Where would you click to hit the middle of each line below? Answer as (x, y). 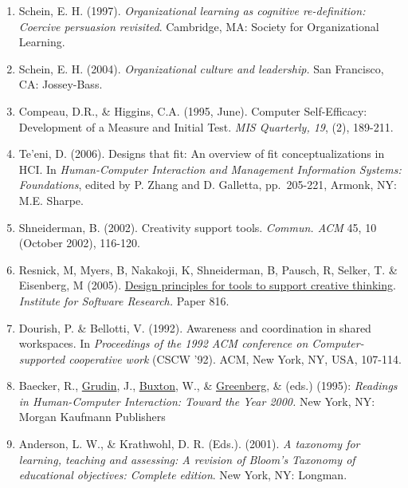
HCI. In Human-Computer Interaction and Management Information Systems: (210, 169)
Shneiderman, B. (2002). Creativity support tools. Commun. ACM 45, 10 (198, 227)
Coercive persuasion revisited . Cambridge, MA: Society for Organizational (199, 26)
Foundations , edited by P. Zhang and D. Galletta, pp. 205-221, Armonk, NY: (208, 185)
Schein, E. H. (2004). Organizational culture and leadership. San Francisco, (201, 68)
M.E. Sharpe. (51, 200)
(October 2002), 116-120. (79, 243)
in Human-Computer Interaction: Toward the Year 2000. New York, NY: (197, 401)
